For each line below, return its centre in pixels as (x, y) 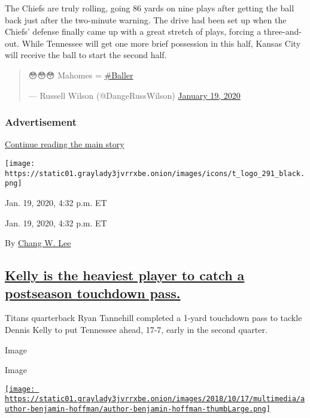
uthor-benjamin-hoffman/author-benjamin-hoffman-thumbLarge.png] (138, 409)
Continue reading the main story (65, 144)
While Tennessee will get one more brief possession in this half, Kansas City (161, 43)
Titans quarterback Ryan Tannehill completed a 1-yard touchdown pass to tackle (154, 318)
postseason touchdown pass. (93, 293)
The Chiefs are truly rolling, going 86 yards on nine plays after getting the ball (150, 8)
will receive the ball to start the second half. (86, 55)
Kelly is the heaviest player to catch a (125, 275)
